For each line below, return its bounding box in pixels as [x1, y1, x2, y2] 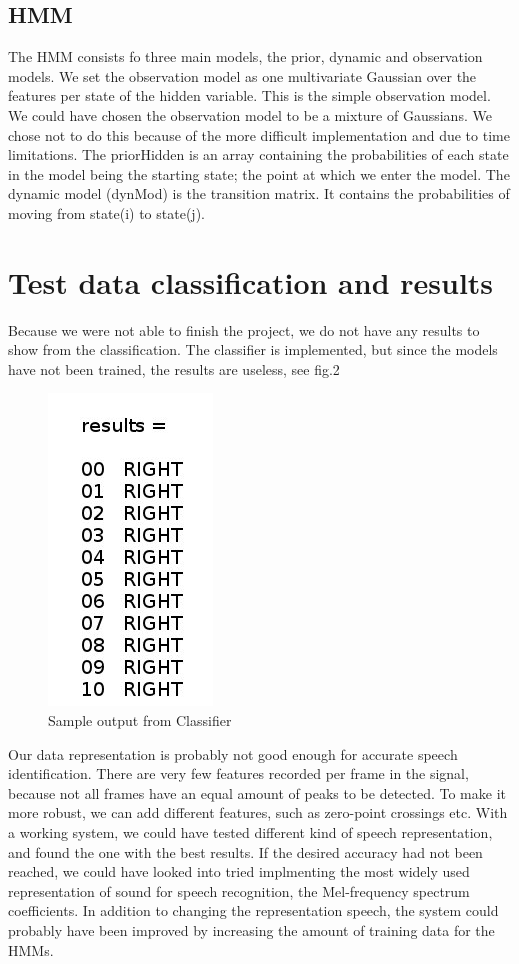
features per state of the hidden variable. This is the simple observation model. [8, 85, 491, 106]
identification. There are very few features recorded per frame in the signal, [8, 763, 469, 784]
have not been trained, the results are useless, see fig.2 [8, 358, 340, 379]
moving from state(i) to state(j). [8, 202, 205, 223]
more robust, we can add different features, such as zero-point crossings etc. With [8, 802, 508, 823]
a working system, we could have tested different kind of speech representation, [8, 822, 493, 843]
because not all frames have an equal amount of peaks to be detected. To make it [8, 782, 506, 803]
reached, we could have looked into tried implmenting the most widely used [8, 861, 470, 882]
